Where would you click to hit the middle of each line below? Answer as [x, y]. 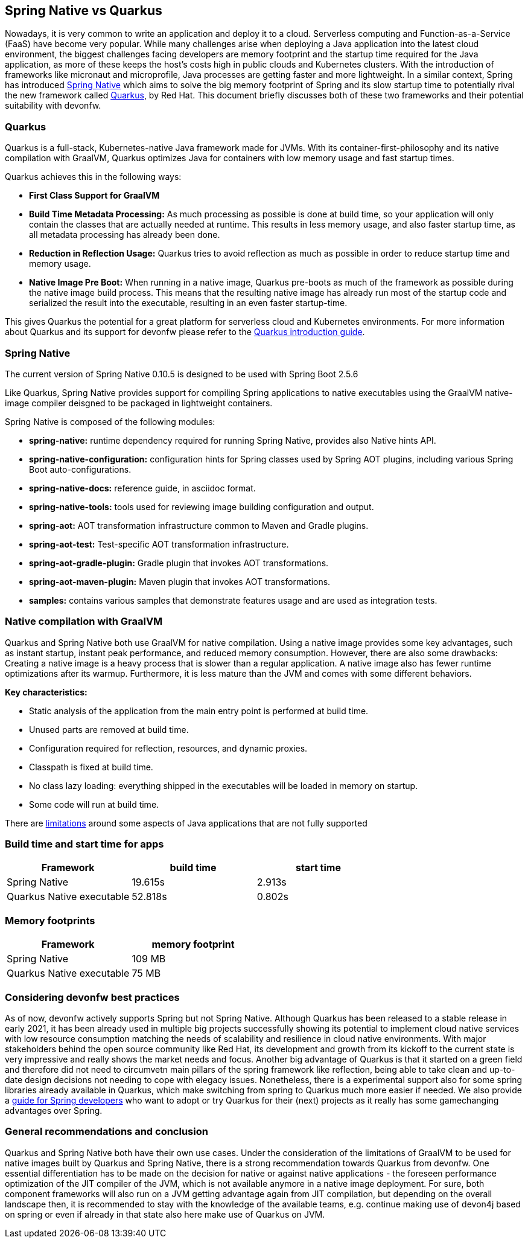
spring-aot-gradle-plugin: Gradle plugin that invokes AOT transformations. [179, 563]
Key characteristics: [46, 692]
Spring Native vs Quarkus [84, 11]
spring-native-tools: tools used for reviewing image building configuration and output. [202, 506]
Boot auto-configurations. [80, 469]
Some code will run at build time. [94, 804]
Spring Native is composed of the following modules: [110, 421]
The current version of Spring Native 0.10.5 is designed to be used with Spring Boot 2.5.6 [182, 374]
